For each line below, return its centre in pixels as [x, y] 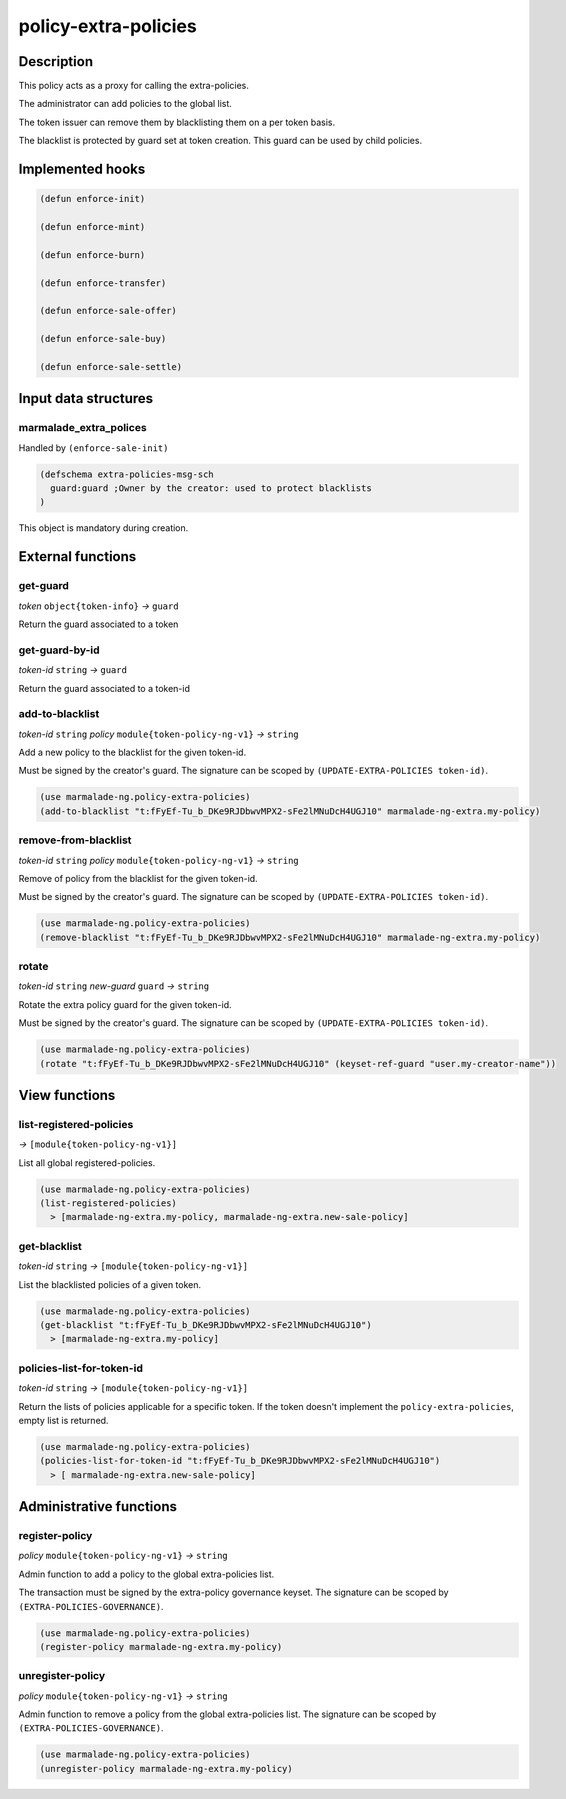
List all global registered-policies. [87, 1162]
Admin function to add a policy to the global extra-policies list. [146, 1574]
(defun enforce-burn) [92, 254]
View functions [67, 1095]
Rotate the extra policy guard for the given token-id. [125, 1004]
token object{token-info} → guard [98, 606]
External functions [77, 556]
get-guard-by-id [59, 650]
